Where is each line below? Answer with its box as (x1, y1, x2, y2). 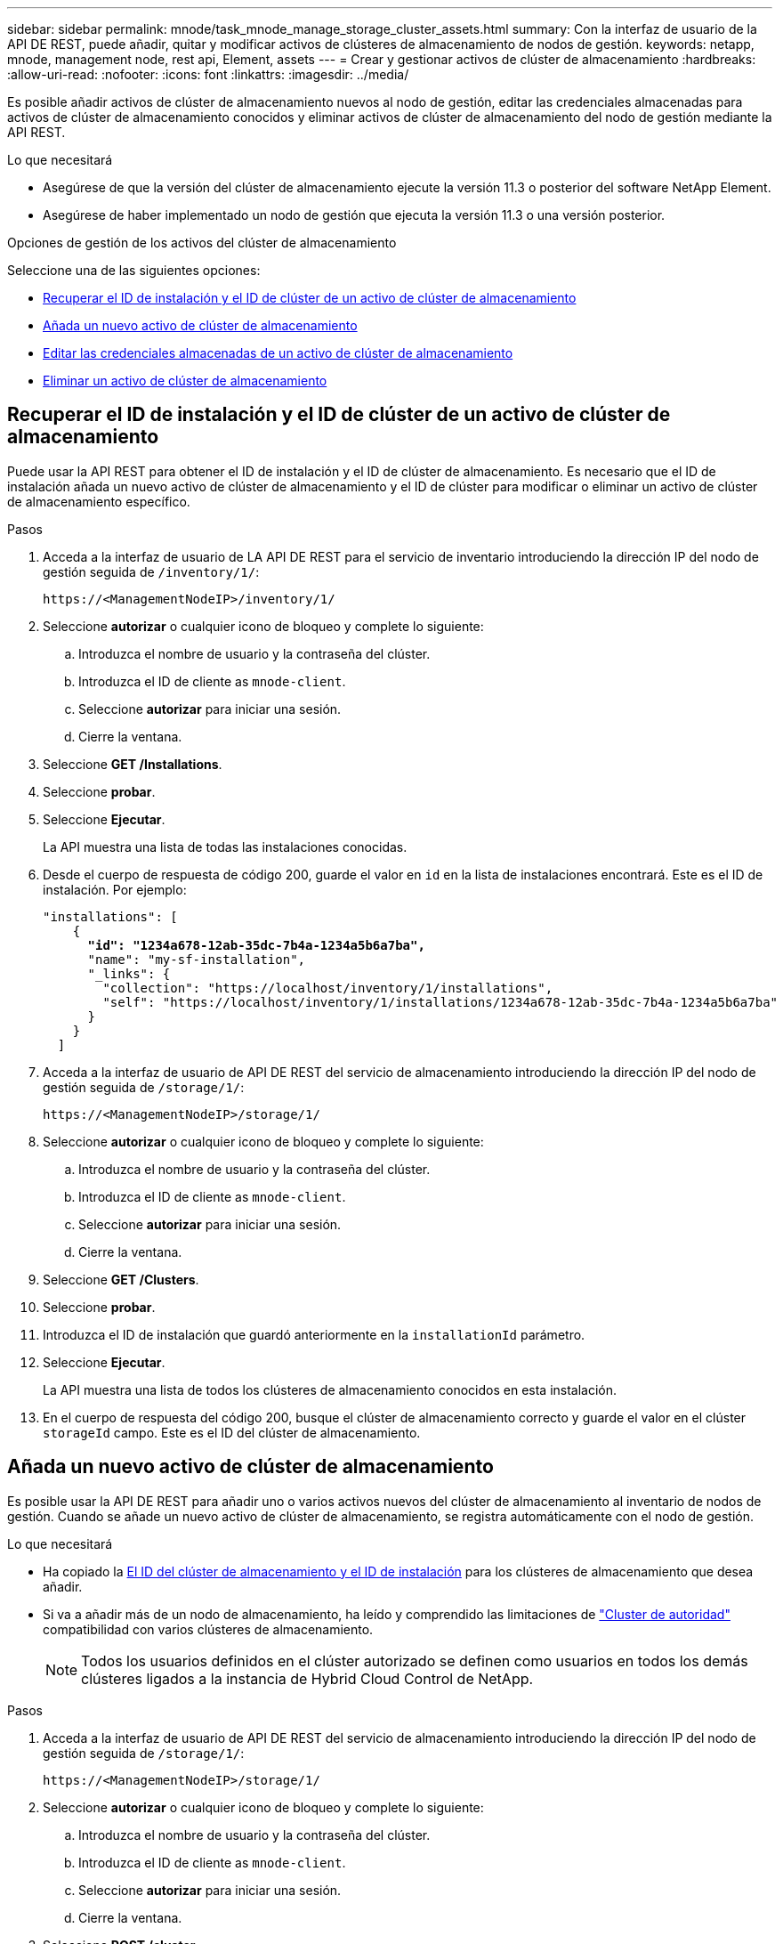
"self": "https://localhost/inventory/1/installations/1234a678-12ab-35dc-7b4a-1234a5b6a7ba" (102, 994, 779, 1009)
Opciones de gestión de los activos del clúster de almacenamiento (7, 235, 397, 250)
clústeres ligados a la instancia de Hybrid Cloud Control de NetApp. (81, 1669, 534, 1688)
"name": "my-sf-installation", (87, 952, 306, 967)
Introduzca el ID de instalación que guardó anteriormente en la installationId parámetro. (43, 1326, 585, 1342)
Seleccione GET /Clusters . (43, 1271, 199, 1287)
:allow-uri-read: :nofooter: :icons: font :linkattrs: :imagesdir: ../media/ (7, 67, 409, 82)
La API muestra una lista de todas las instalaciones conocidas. (43, 838, 408, 855)
